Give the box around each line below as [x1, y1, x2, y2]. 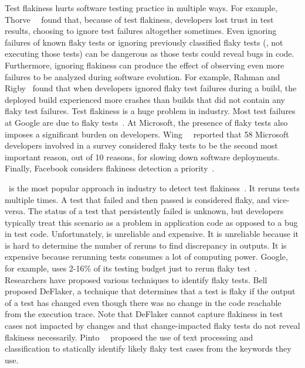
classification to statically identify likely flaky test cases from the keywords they [5, 342, 292, 355]
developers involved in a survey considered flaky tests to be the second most [5, 139, 278, 152]
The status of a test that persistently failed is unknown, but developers [28, 205, 284, 217]
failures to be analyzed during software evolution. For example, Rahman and [5, 70, 280, 82]
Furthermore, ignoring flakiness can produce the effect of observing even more [5, 59, 284, 71]
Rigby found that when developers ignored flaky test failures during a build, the [5, 82, 297, 94]
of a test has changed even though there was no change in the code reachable [5, 296, 282, 308]
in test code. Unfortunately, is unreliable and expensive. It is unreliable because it [5, 228, 299, 240]
